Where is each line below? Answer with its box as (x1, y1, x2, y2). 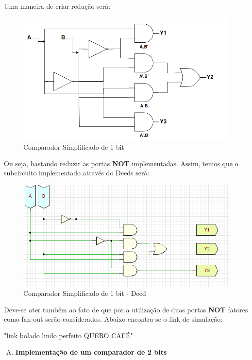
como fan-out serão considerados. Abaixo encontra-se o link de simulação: (4, 314, 223, 324)
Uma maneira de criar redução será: (4, 1, 111, 11)
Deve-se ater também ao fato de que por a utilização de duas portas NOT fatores (4, 304, 248, 314)
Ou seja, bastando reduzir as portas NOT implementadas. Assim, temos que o (4, 158, 238, 168)
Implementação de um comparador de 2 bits (15, 346, 167, 357)
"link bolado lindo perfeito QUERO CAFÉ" (4, 330, 133, 341)
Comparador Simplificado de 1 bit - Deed (23, 288, 146, 298)
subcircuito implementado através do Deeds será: (4, 168, 150, 178)
